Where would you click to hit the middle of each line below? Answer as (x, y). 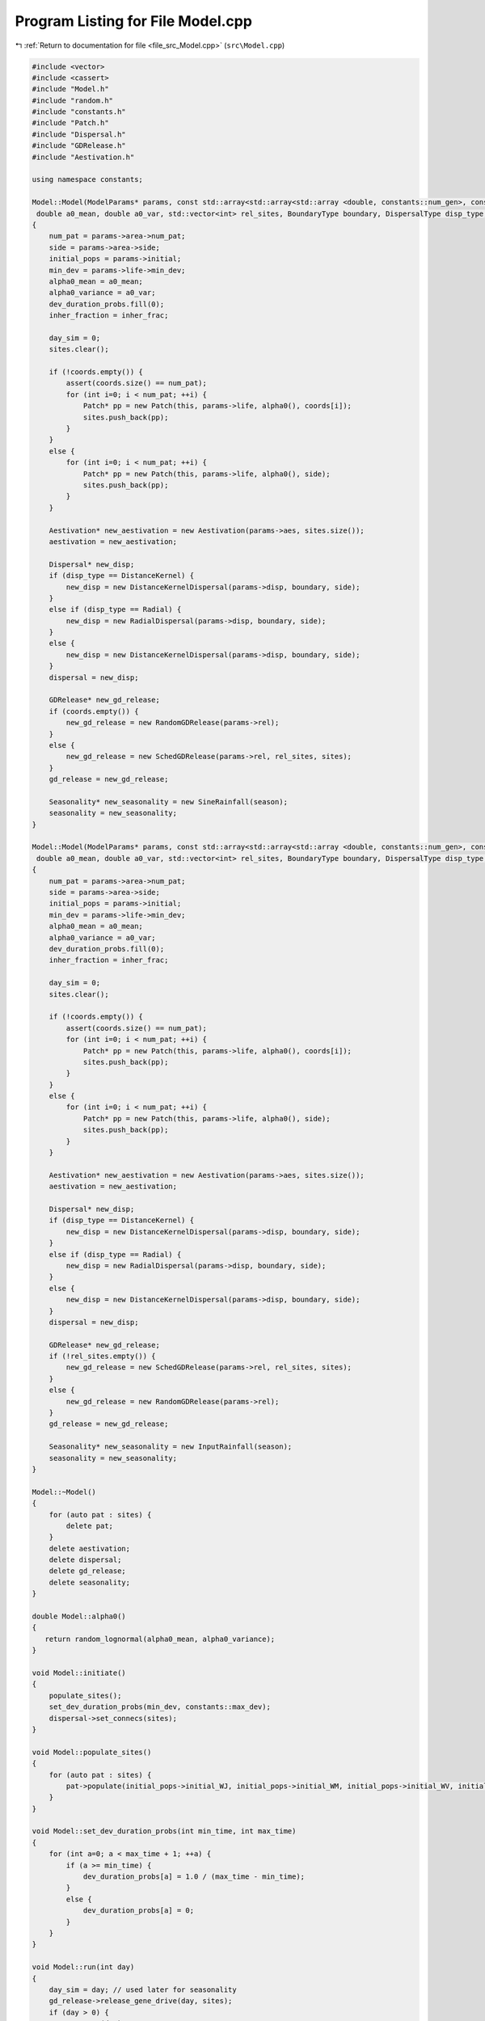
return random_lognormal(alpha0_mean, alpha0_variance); (160, 1639)
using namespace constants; (87, 179)
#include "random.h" (72, 100)
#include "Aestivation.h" (83, 157)
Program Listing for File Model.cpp (133, 21)
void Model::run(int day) (83, 1967)
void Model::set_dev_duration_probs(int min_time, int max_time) (164, 1831)
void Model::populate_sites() (92, 1752)
